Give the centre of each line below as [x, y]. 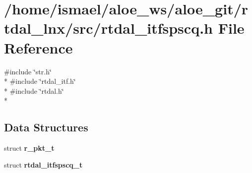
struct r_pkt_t [29, 148]
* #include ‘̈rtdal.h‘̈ [34, 90]
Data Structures [46, 127]
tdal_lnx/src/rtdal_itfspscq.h [108, 28]
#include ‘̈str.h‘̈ [28, 71]
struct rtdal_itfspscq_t [43, 164]
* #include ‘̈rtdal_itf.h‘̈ [40, 81]
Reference [38, 47]
